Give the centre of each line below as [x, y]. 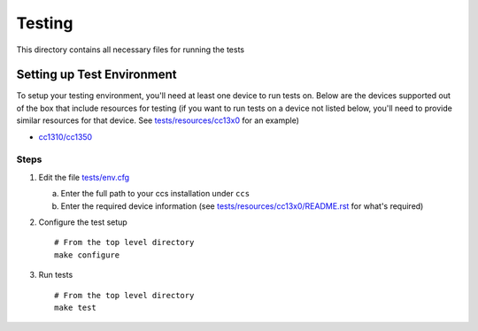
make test [75, 307]
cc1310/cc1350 [66, 136]
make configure [87, 255]
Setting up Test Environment [96, 75]
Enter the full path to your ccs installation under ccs [155, 194]
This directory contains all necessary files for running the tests [131, 50]
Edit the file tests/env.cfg [84, 177]
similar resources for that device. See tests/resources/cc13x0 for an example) [158, 120]
